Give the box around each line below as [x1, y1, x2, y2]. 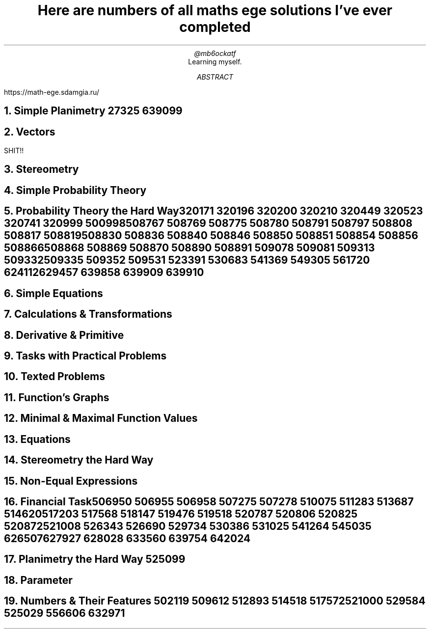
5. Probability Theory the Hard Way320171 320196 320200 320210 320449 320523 [4, 205, 423, 218]
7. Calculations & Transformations [4, 308, 172, 321]
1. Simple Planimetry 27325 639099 [4, 105, 183, 117]
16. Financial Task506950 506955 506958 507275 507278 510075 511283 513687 [4, 495, 414, 508]
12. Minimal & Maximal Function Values [4, 412, 198, 425]
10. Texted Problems [4, 370, 105, 383]
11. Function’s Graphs [4, 391, 109, 404]
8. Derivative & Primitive [4, 329, 124, 341]
